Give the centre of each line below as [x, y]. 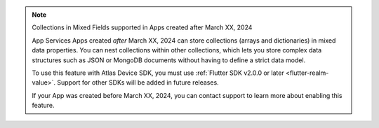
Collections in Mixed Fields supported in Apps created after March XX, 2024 [142, 27]
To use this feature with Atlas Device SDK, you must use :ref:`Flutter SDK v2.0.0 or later [158, 73]
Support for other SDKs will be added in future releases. [138, 83]
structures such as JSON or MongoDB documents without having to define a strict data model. [169, 60]
